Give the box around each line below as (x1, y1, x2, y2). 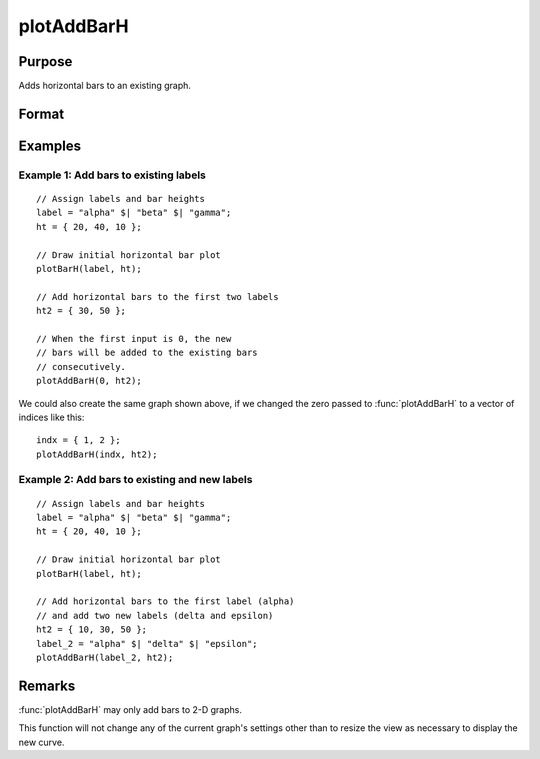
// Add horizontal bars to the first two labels (36, 291, 279, 302)
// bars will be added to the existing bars (36, 347, 259, 359)
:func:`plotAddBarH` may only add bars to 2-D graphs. (18, 703, 242, 715)
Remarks (18, 677, 76, 694)
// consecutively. (36, 361, 127, 372)
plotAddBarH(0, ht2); (36, 375, 142, 387)
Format (18, 105, 65, 122)
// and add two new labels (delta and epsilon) (36, 610, 274, 621)
